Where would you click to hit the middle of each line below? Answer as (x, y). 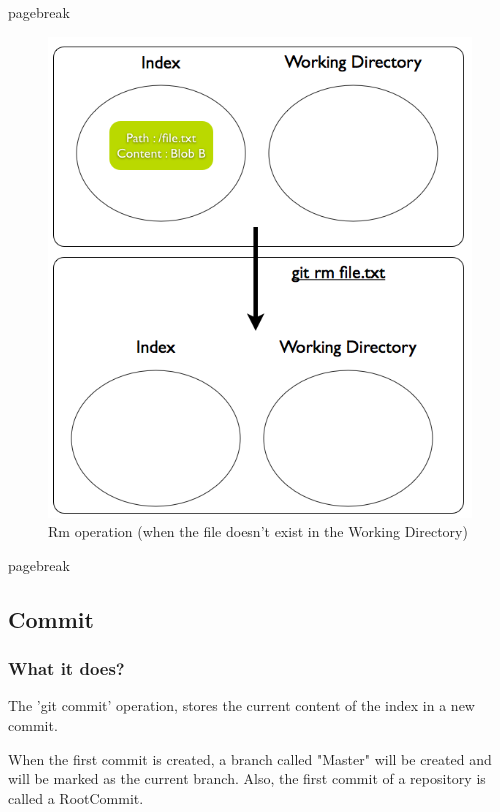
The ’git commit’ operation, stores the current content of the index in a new (241, 705)
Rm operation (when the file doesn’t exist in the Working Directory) (258, 531)
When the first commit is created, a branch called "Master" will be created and (250, 758)
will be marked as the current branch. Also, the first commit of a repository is (247, 778)
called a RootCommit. (76, 797)
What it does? (66, 668)
